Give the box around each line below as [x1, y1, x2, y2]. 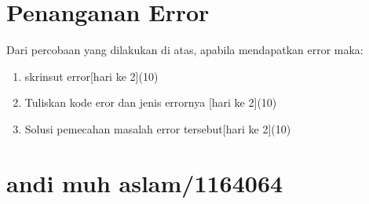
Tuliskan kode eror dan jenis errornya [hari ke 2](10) [24, 94, 277, 111]
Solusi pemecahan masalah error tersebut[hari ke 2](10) [24, 120, 291, 137]
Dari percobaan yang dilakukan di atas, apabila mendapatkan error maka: [6, 42, 364, 58]
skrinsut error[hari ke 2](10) [24, 67, 159, 84]
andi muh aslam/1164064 [6, 166, 283, 199]
